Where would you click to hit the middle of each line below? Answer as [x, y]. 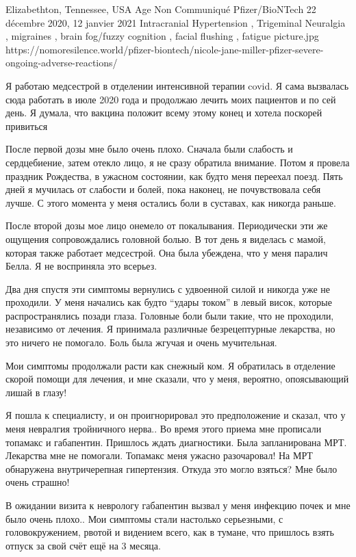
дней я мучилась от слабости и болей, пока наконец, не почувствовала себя [163, 189]
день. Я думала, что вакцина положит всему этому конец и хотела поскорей [164, 113]
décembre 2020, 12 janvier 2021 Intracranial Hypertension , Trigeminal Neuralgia [176, 22]
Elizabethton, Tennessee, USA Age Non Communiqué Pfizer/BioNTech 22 [161, 9]
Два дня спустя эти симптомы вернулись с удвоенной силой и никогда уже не [168, 288]
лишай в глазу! [36, 392]
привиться [27, 126]
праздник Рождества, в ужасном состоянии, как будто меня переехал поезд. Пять [174, 176]
